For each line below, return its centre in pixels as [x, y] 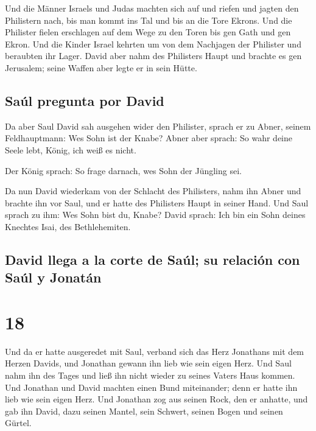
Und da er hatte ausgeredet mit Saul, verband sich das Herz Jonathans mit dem [155, 351]
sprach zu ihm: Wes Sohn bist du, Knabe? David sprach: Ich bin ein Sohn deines [155, 215]
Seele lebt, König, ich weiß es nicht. [71, 149]
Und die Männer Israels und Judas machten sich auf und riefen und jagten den [152, 8]
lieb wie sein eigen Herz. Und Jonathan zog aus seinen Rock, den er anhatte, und [156, 399]
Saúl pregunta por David [85, 100]
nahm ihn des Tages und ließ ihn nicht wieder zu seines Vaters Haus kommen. [150, 375]
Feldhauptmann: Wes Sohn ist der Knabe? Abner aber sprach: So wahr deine [149, 138]
